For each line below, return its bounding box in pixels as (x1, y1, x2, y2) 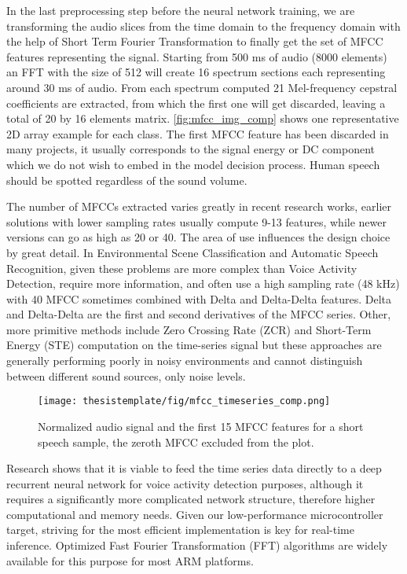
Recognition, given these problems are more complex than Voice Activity (6, 259, 357, 276)
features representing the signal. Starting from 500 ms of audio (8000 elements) (6, 48, 387, 64)
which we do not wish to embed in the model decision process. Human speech (6, 156, 380, 172)
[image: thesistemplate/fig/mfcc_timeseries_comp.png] (38, 396, 331, 407)
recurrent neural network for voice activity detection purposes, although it (6, 475, 364, 491)
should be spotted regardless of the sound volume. (6, 171, 247, 188)
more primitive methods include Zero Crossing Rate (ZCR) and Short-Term (6, 321, 372, 337)
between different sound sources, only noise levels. (6, 367, 246, 384)
